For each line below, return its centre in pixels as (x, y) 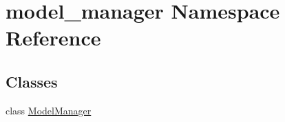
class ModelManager (49, 110)
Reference (53, 38)
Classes (32, 81)
